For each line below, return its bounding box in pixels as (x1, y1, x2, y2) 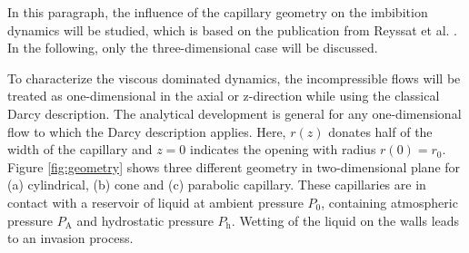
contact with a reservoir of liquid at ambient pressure (7, 192, 304, 211)
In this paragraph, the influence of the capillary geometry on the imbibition (7, 3, 428, 21)
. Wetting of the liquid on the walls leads (231, 210, 460, 229)
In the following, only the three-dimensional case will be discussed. (7, 38, 378, 57)
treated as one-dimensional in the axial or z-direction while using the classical (7, 86, 440, 105)
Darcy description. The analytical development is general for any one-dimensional (7, 103, 462, 122)
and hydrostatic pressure (76, 210, 214, 229)
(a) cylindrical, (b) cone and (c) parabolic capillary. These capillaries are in (7, 175, 426, 194)
